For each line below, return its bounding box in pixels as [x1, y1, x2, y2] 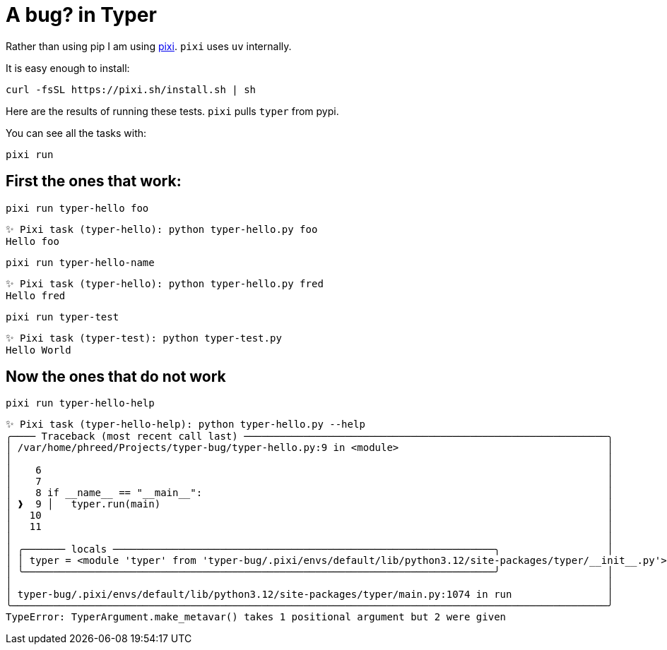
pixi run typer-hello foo [6, 202, 149, 214]
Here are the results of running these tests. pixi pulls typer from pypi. [6, 104, 339, 117]
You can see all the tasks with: [6, 126, 147, 139]
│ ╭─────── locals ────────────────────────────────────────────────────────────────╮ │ [6, 543, 613, 555]
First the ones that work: [6, 172, 182, 191]
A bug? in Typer [6, 3, 157, 27]
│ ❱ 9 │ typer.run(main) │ [6, 498, 613, 510]
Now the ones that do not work [6, 368, 226, 386]
